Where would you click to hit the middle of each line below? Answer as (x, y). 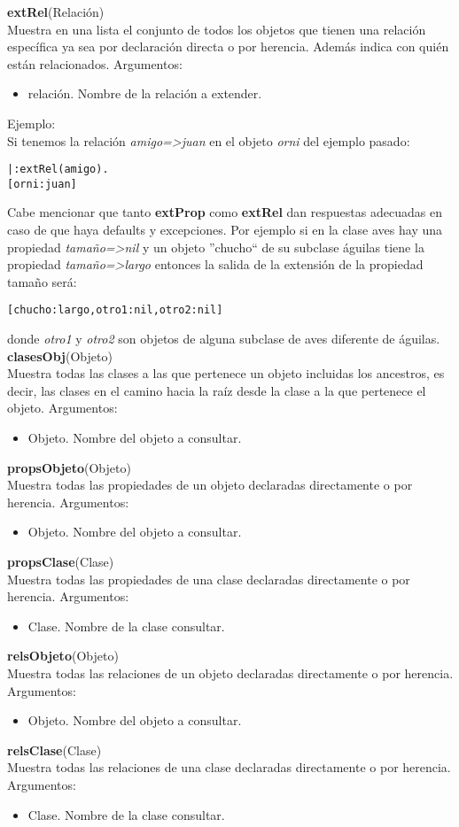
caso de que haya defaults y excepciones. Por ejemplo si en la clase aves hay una (225, 230)
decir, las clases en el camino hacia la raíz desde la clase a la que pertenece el (217, 390)
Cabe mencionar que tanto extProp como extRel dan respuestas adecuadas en (225, 212)
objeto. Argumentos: (62, 408)
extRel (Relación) (56, 12)
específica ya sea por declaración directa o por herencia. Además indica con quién (228, 46)
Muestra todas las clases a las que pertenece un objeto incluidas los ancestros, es (226, 373)
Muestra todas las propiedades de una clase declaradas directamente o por (209, 579)
